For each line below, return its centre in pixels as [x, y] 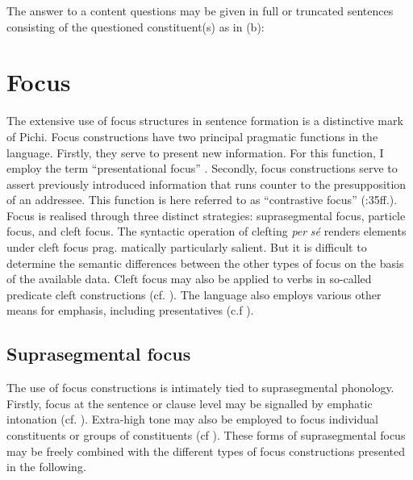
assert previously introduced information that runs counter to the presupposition [206, 184]
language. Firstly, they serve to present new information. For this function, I [195, 152]
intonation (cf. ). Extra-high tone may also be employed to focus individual [192, 419]
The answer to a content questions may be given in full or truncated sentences [200, 10]
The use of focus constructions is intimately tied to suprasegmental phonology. [200, 388]
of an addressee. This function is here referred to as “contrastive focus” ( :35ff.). [202, 200]
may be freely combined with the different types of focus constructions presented [206, 451]
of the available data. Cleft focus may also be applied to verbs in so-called [189, 279]
